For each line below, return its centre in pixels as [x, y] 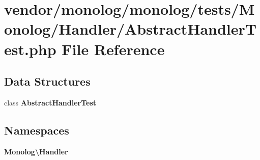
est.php [30, 49]
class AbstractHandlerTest [50, 102]
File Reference [113, 49]
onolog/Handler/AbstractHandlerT [131, 29]
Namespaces [37, 130]
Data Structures [47, 81]
